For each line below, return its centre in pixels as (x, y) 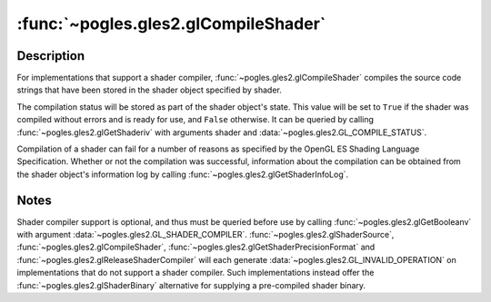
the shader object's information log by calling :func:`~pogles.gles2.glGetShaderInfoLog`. (183, 174)
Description (51, 56)
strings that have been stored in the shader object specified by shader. (149, 90)
